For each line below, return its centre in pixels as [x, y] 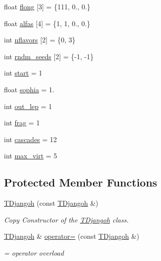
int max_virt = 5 [31, 156]
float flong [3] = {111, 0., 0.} [47, 6]
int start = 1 [23, 73]
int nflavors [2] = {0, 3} [40, 40]
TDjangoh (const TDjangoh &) [51, 203]
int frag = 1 [22, 123]
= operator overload [34, 252]
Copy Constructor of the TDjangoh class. [66, 219]
